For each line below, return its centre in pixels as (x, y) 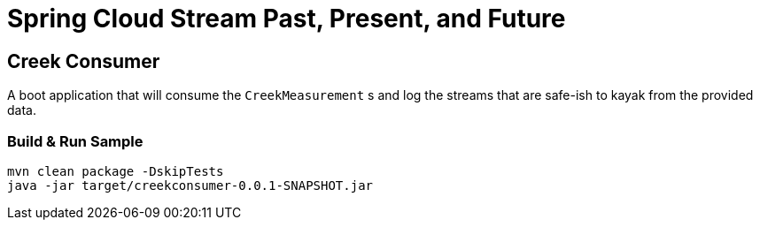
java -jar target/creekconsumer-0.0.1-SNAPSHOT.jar (190, 185)
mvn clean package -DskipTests (116, 171)
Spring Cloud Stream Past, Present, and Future (287, 19)
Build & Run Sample (75, 141)
